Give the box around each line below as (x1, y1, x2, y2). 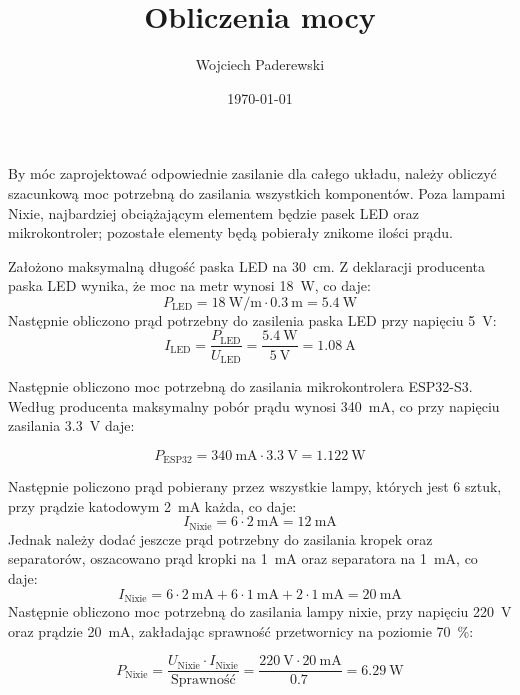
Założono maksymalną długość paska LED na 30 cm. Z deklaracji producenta (8, 255, 485, 276)
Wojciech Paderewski (195, 54, 325, 75)
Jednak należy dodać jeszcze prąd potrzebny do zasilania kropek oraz (8, 528, 433, 549)
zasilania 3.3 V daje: (8, 415, 135, 436)
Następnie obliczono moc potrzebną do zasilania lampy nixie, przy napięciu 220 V (8, 601, 512, 622)
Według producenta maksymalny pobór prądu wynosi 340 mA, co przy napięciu (8, 395, 500, 416)
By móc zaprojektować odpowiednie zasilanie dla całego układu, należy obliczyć (8, 163, 497, 184)
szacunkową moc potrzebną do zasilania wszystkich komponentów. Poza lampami (8, 182, 506, 203)
